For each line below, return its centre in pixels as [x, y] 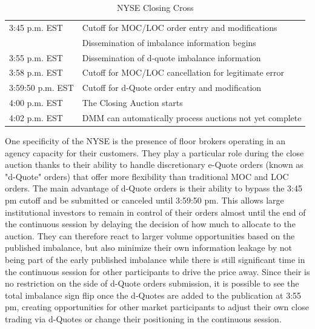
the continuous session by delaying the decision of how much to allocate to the [150, 224]
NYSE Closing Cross [155, 7]
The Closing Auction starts [132, 103]
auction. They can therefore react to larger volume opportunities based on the [150, 235]
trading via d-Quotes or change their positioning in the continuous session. [143, 318]
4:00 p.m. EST [36, 103]
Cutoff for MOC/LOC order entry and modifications [180, 27]
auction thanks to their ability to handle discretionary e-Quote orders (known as [154, 164]
